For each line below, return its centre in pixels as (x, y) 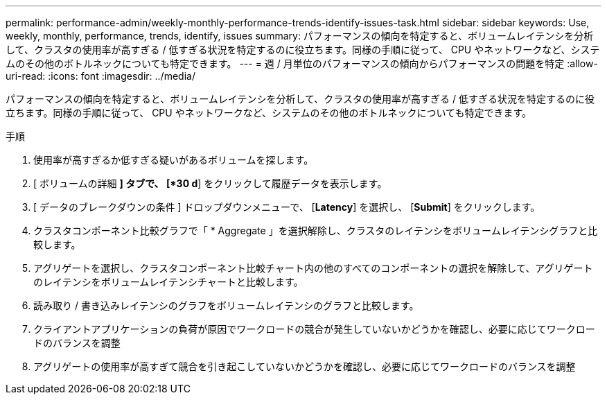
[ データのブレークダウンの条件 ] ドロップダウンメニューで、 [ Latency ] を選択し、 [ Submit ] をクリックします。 (287, 207)
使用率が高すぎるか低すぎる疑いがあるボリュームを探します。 (174, 160)
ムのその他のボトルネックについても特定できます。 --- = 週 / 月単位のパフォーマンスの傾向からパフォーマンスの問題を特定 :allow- (302, 63)
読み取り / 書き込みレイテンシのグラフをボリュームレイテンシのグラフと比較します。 (226, 305)
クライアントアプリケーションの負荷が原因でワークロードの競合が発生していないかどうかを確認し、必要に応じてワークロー (314, 329)
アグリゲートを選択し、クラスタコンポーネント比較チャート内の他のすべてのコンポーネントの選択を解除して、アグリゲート (313, 268)
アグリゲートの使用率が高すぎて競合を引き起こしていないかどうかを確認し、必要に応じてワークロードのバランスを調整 (305, 366)
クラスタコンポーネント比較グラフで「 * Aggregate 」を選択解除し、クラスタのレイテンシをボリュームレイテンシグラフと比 (316, 231)
